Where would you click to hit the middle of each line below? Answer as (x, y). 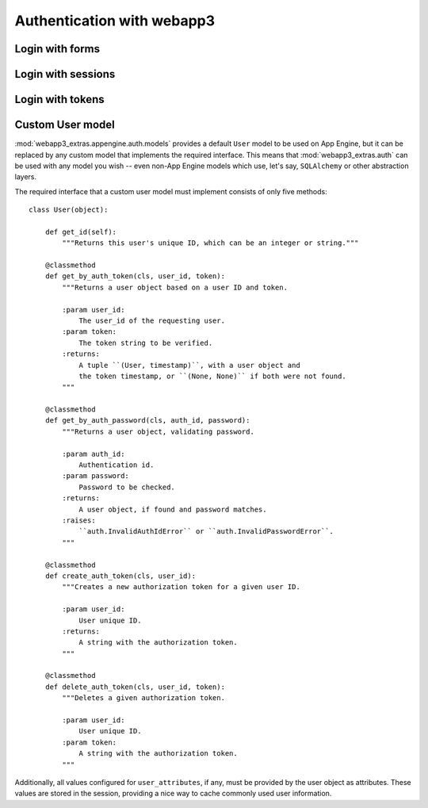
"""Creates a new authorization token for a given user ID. (181, 587)
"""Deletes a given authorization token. (144, 698)
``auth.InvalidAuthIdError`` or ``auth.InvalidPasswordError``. (206, 532)
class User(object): (69, 210)
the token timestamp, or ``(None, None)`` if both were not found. (212, 376)
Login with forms (57, 49)
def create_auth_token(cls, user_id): (120, 576)
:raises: (79, 521)
